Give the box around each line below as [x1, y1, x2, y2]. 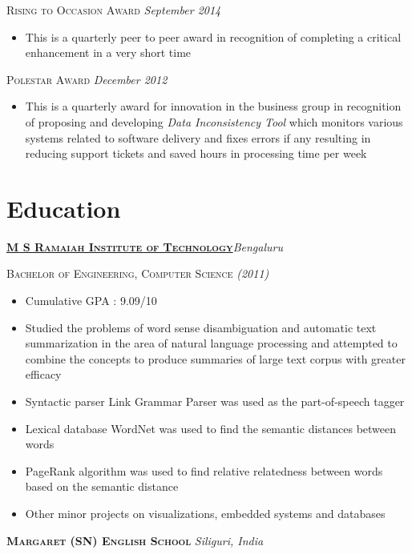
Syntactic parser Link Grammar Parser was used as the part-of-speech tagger [25, 393, 405, 410]
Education [6, 191, 121, 224]
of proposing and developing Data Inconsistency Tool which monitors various [25, 113, 403, 130]
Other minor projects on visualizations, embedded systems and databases [25, 505, 386, 521]
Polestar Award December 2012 [6, 70, 168, 87]
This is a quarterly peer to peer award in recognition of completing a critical [25, 28, 402, 45]
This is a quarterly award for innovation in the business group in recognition [25, 98, 402, 114]
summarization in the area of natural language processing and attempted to [25, 335, 398, 351]
